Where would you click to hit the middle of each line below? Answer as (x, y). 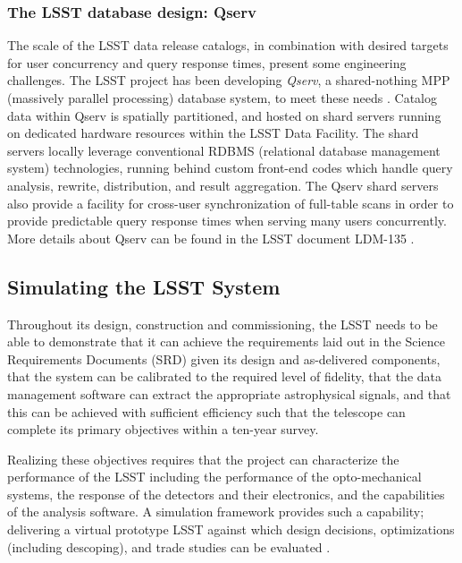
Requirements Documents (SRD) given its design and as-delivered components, (224, 358)
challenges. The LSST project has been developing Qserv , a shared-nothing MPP (229, 80)
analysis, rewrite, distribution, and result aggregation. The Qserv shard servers (223, 185)
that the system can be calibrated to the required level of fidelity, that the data (224, 376)
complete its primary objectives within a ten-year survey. (163, 429)
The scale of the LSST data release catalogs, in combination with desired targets (228, 45)
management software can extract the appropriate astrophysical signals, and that (229, 393)
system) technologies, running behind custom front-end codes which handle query (230, 168)
